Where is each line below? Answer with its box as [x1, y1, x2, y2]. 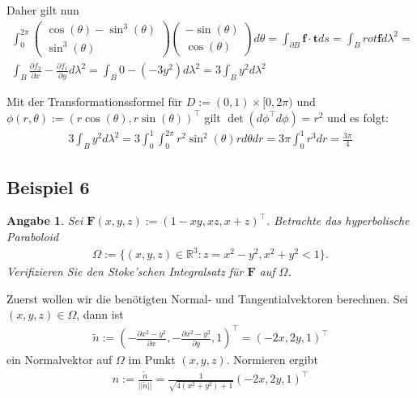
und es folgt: [327, 108, 389, 125]
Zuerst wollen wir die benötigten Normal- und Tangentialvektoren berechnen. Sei [6, 290, 408, 307]
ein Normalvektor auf [6, 351, 113, 368]
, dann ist [76, 306, 124, 323]
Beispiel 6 [6, 174, 90, 199]
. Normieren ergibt [226, 351, 318, 368]
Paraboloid [6, 228, 59, 245]
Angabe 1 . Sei [6, 212, 83, 229]
